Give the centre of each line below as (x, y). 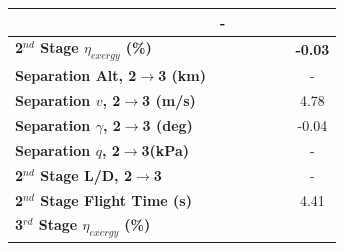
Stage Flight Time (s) (116, 199)
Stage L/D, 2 (86, 174)
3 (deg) (167, 125)
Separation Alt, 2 (76, 75)
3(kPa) (165, 149)
